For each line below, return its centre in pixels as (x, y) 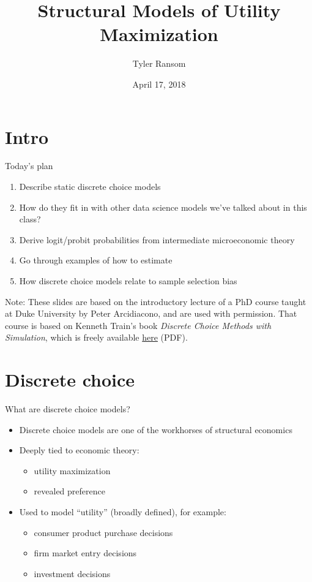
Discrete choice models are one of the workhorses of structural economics (156, 429)
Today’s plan (29, 166)
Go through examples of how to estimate (96, 260)
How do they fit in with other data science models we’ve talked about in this (163, 207)
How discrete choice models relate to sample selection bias (128, 281)
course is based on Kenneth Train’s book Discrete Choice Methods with (138, 325)
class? (30, 219)
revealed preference (69, 491)
